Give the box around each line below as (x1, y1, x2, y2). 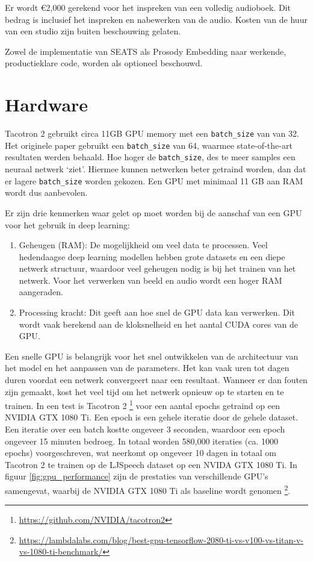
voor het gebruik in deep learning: (5, 218, 130, 231)
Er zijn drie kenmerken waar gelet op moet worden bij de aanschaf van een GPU (5, 206, 302, 219)
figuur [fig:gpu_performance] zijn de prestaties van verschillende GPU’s (5, 470, 268, 482)
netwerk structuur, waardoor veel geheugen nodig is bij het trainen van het (19, 262, 296, 275)
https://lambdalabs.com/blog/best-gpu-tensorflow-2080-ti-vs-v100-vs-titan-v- (19, 533, 304, 546)
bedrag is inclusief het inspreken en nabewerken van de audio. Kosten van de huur (5, 13, 308, 25)
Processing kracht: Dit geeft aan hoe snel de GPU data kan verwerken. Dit (19, 306, 295, 319)
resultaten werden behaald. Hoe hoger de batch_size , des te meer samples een (5, 151, 296, 163)
